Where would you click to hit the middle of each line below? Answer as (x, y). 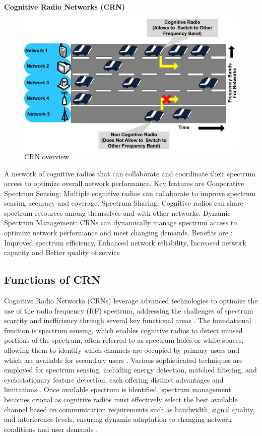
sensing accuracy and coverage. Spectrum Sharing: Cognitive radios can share (124, 203)
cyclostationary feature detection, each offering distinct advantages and (114, 379)
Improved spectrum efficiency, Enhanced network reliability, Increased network (125, 242)
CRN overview (47, 156)
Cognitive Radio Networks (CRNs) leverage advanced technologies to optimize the (131, 301)
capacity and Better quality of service (62, 252)
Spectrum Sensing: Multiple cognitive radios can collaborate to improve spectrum (130, 193)
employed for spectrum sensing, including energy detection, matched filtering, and (130, 370)
